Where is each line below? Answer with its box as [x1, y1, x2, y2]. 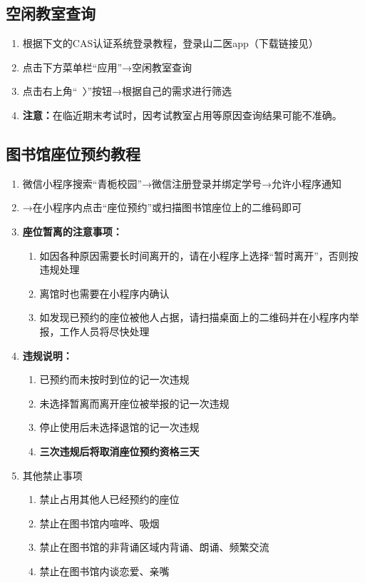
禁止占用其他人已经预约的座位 [39, 492, 180, 507]
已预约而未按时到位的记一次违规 [39, 372, 190, 387]
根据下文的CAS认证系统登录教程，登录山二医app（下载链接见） [22, 36, 319, 51]
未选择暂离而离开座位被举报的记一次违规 [39, 395, 230, 410]
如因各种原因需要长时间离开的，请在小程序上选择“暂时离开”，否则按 [39, 248, 359, 263]
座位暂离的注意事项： [22, 223, 123, 238]
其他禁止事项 [22, 467, 83, 482]
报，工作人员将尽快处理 [39, 323, 150, 338]
